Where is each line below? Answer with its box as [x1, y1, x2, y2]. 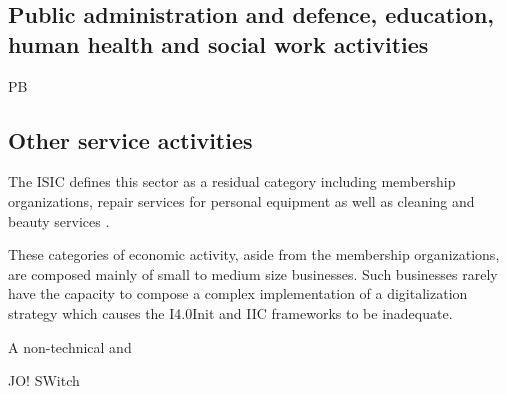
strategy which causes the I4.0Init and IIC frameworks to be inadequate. [8, 302, 453, 323]
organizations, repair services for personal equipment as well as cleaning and [8, 190, 475, 211]
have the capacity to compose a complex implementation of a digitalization [8, 283, 468, 304]
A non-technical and [8, 336, 132, 357]
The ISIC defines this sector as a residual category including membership [8, 171, 456, 192]
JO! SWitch [8, 370, 80, 391]
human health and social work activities [8, 28, 429, 59]
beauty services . [8, 210, 110, 231]
